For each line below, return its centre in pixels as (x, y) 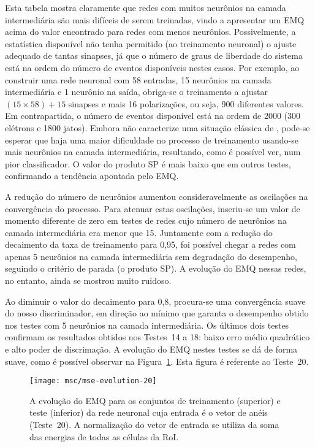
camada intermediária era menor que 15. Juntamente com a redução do (139, 232)
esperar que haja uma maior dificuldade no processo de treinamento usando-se (152, 139)
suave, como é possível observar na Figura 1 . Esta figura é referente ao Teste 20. (157, 361)
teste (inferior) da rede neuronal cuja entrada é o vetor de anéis (149, 412)
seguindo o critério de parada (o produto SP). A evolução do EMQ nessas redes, (156, 268)
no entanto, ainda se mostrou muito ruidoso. (88, 281)
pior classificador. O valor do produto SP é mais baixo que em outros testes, (148, 163)
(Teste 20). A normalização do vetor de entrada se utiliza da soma (154, 425)
